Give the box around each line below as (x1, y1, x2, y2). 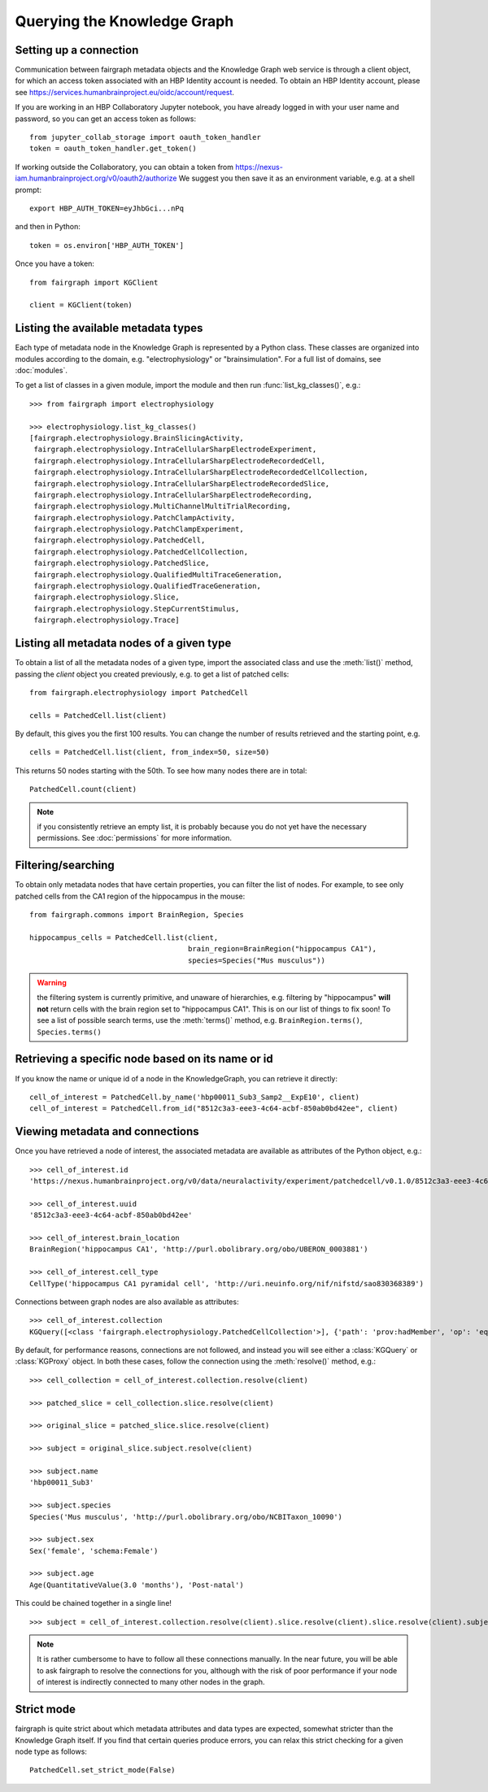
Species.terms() (37, 1027, 102, 1037)
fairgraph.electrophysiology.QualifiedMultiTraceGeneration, (33, 570, 283, 579)
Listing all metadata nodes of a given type (15, 637, 232, 650)
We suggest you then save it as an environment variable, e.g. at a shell (178, 173, 415, 183)
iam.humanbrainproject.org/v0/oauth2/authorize (15, 173, 177, 183)
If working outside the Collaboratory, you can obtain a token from (15, 162, 234, 172)
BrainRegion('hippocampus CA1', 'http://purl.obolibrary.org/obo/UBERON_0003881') (29, 1245, 368, 1254)
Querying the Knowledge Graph (15, 12, 234, 30)
